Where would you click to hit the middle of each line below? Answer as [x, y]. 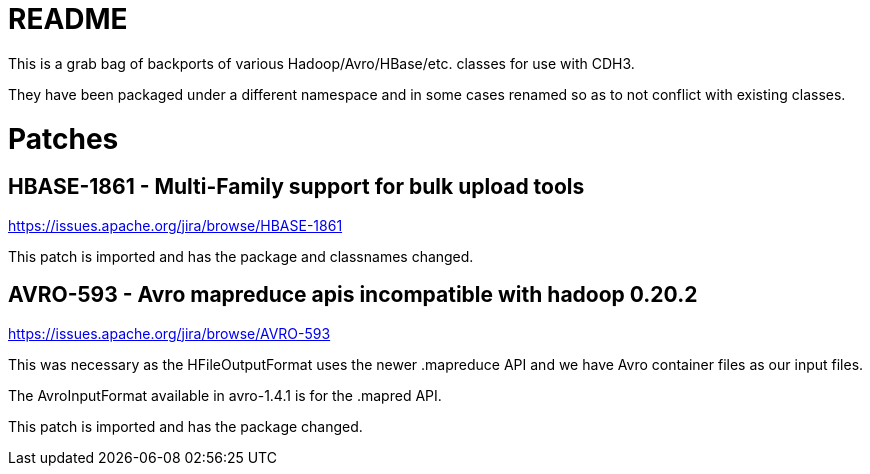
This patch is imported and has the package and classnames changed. [241, 256]
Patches [63, 138]
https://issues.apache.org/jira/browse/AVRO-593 [169, 333]
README [68, 19]
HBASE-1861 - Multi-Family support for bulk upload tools [296, 187]
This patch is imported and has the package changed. [185, 426]
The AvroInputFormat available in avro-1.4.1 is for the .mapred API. [225, 395]
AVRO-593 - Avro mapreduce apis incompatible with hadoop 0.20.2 [353, 295]
